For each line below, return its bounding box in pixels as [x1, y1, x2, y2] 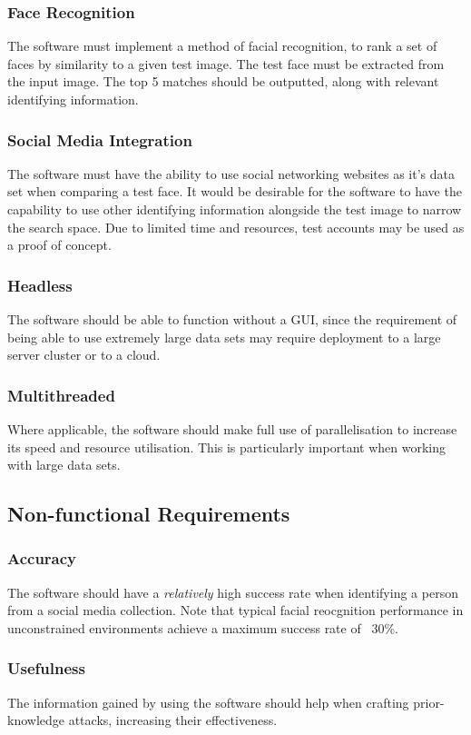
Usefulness [7, 657, 85, 680]
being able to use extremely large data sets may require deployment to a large [7, 327, 441, 346]
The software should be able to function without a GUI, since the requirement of [7, 310, 457, 328]
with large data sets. [7, 455, 121, 474]
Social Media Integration [7, 128, 192, 151]
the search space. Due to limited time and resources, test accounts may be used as [7, 217, 465, 236]
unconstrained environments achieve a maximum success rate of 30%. [7, 618, 398, 637]
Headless [7, 273, 73, 296]
